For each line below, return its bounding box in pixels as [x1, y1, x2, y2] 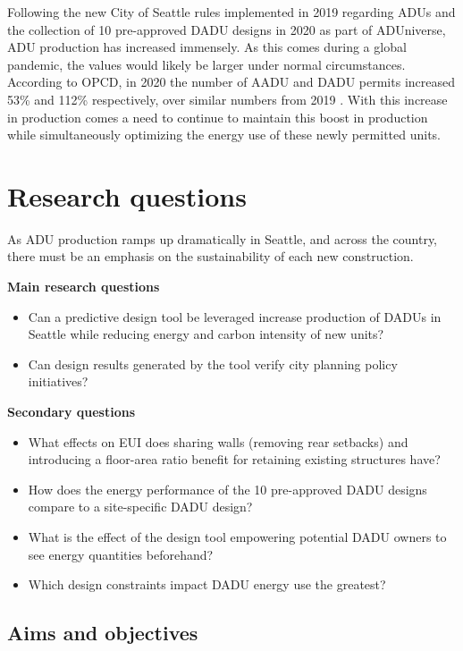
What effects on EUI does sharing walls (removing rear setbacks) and [28, 432, 408, 451]
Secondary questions [7, 402, 135, 421]
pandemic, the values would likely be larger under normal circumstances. [7, 55, 406, 73]
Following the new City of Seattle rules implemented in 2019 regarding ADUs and [7, 3, 456, 21]
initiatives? [28, 372, 88, 391]
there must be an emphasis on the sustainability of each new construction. [7, 247, 414, 266]
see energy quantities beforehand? [28, 545, 214, 563]
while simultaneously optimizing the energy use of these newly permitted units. [7, 125, 442, 144]
